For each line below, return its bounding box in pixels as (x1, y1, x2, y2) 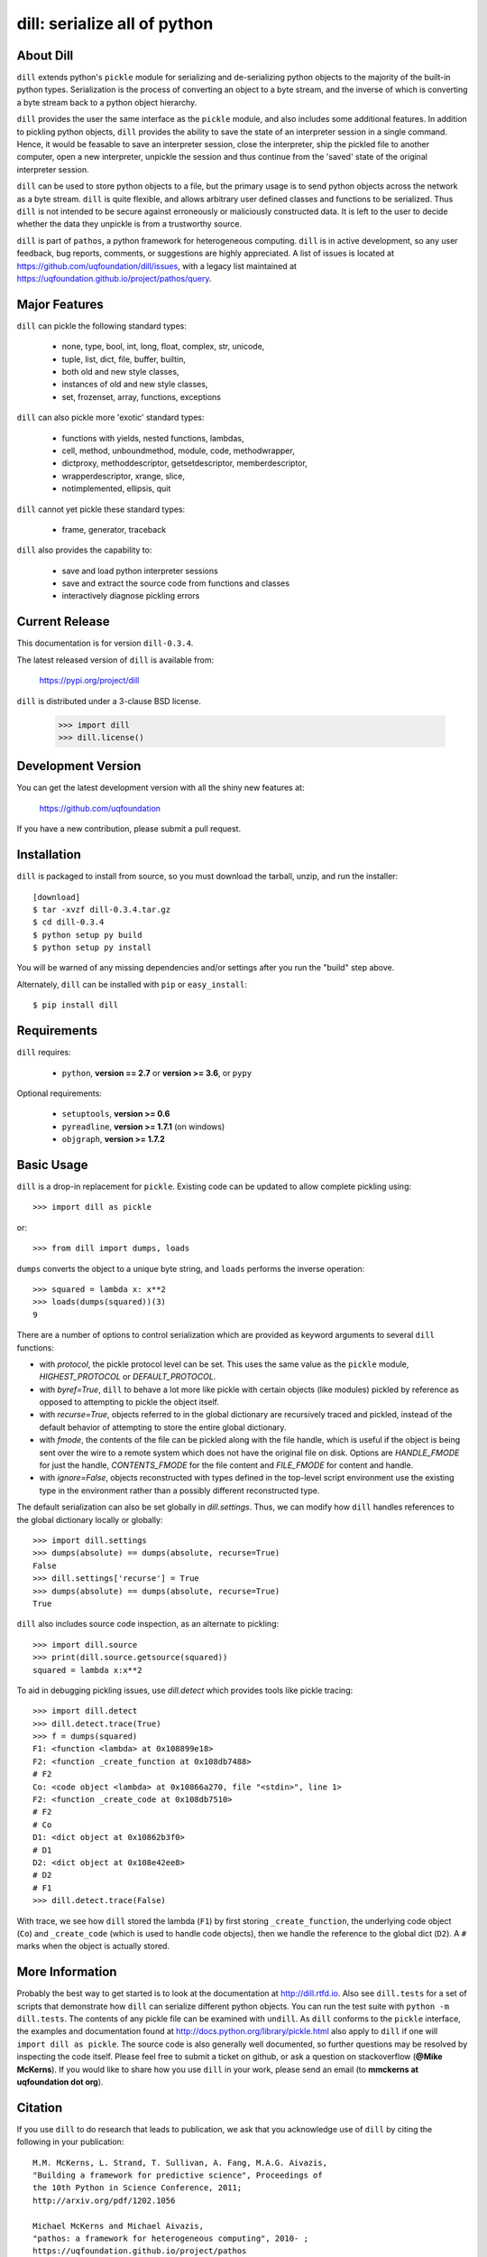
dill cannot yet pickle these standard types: (16, 504, 186, 515)
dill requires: (16, 1047, 71, 1058)
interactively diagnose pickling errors (61, 590, 200, 601)
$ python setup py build (32, 930, 142, 940)
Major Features (16, 296, 104, 311)
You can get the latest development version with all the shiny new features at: (16, 782, 305, 794)
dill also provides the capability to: (16, 544, 152, 555)
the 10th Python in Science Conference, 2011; (32, 2183, 243, 2193)
